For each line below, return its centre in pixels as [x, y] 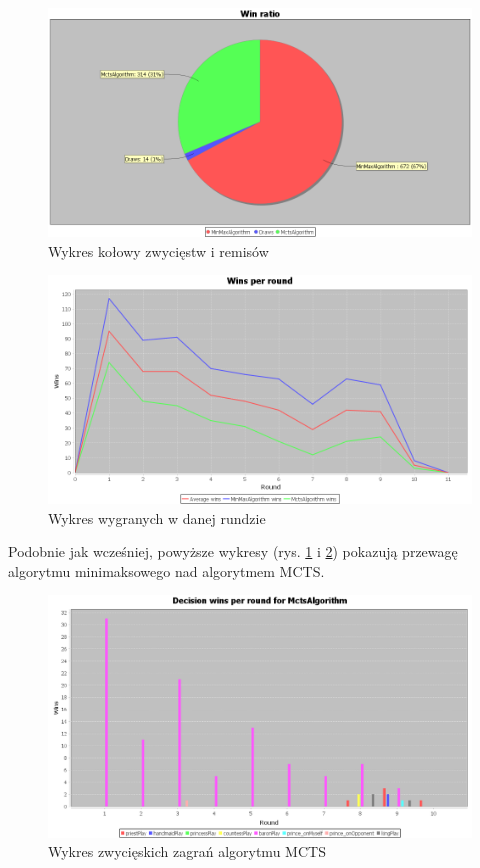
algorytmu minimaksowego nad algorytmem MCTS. [166, 570]
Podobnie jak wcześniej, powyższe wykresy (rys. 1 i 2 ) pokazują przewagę [233, 551]
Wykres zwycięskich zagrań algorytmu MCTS [187, 851]
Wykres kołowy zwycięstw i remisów [158, 250]
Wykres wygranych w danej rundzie [157, 517]
